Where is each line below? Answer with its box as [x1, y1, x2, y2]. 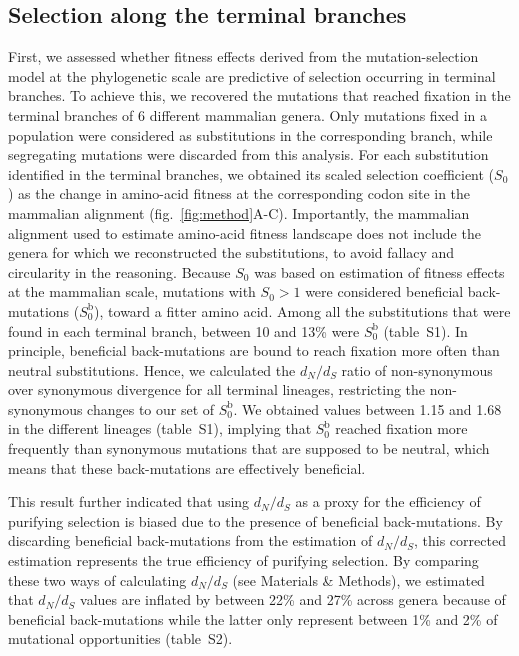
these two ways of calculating [8, 569, 187, 590]
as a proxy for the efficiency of [295, 491, 481, 512]
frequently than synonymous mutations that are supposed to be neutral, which [8, 438, 490, 459]
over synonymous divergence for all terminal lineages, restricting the [8, 379, 426, 400]
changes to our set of [87, 398, 215, 419]
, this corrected [414, 530, 506, 551]
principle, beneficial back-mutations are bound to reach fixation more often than [8, 340, 500, 361]
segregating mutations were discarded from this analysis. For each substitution [8, 144, 489, 165]
